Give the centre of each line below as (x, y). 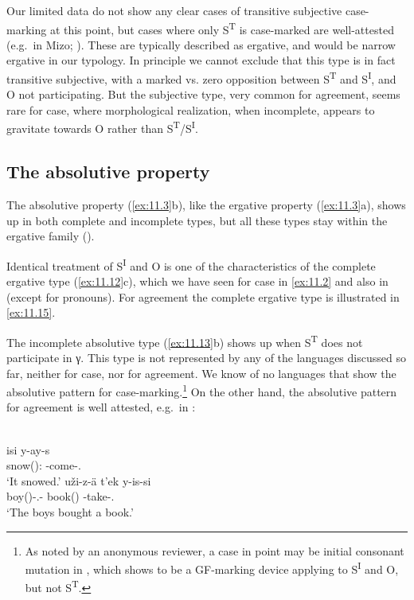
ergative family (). (51, 236)
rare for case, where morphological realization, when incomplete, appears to (191, 109)
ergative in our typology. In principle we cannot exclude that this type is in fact (201, 60)
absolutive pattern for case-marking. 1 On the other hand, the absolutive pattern (202, 390)
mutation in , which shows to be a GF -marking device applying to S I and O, (212, 568)
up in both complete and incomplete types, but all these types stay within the (197, 220)
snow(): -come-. (44, 465)
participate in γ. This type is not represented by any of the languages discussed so (206, 357)
